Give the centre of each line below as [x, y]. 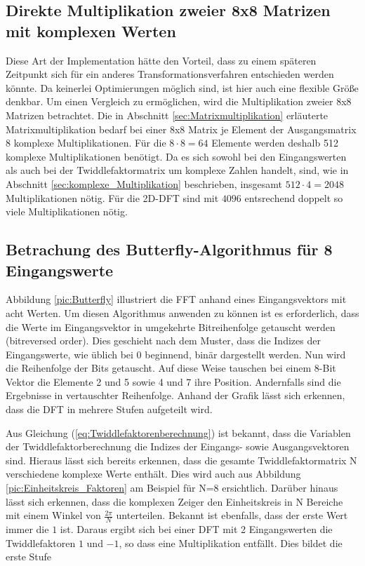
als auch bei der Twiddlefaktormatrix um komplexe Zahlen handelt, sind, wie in [177, 170]
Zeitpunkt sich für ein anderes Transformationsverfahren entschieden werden [170, 74]
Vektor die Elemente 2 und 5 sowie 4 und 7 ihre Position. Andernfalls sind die [173, 381]
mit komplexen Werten [91, 31]
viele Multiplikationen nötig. [67, 211]
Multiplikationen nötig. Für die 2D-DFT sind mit [112, 197]
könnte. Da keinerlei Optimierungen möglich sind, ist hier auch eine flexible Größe [182, 87]
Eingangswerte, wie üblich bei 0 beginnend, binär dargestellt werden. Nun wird [176, 354]
